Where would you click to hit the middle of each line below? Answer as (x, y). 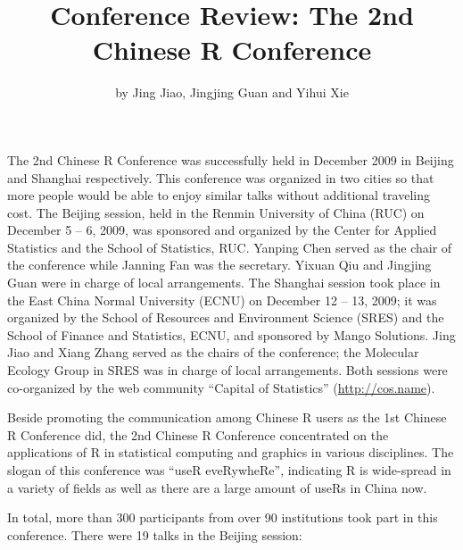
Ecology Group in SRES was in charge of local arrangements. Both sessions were (227, 370)
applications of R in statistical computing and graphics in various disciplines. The (231, 452)
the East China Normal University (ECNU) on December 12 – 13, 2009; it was (222, 300)
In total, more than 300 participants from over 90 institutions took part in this (223, 517)
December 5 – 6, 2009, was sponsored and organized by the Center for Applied (222, 230)
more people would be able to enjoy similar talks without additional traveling (219, 195)
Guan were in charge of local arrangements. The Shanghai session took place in (224, 283)
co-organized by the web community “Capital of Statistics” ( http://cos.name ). (221, 387)
